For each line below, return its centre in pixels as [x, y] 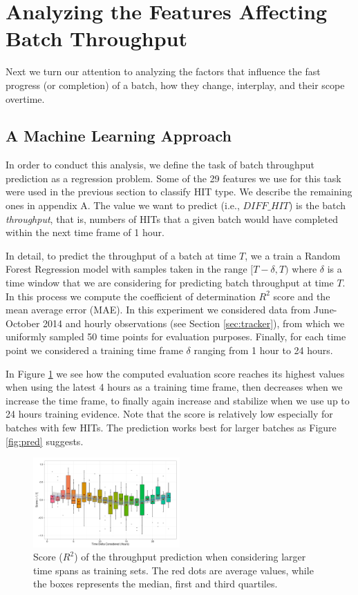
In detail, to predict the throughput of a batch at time [121, 255]
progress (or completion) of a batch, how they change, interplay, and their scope [175, 85]
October [23, 323]
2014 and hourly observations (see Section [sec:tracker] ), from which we [194, 323]
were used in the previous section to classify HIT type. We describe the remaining [179, 192]
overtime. [25, 98]
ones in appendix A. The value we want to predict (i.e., [123, 205]
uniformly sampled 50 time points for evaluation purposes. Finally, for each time [176, 336]
